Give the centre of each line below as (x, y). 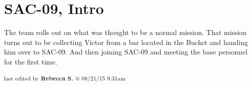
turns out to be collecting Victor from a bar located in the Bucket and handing (126, 42)
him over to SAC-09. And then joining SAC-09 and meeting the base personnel (126, 52)
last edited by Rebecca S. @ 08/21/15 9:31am (65, 78)
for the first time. (31, 61)
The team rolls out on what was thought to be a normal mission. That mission (125, 32)
